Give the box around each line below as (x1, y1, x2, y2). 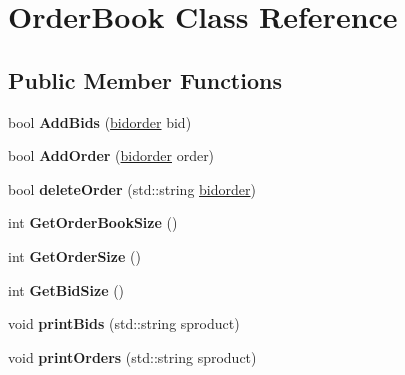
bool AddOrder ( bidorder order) (8, 145, 215, 166)
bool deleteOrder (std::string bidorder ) (8, 178, 256, 199)
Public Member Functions (8, 64, 282, 95)
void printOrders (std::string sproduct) (8, 346, 257, 367)
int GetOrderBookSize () (8, 212, 178, 233)
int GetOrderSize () (8, 245, 141, 266)
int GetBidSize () (8, 279, 125, 300)
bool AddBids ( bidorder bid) (8, 111, 192, 132)
